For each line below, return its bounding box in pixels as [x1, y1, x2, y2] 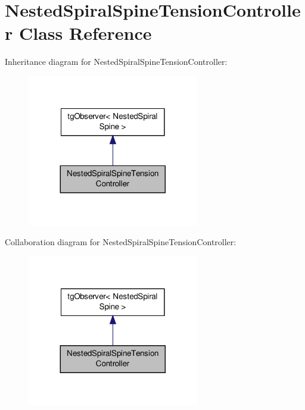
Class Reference [18, 21, 152, 45]
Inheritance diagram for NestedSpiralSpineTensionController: [5, 55, 228, 68]
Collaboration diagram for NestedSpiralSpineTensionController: [5, 236, 236, 248]
